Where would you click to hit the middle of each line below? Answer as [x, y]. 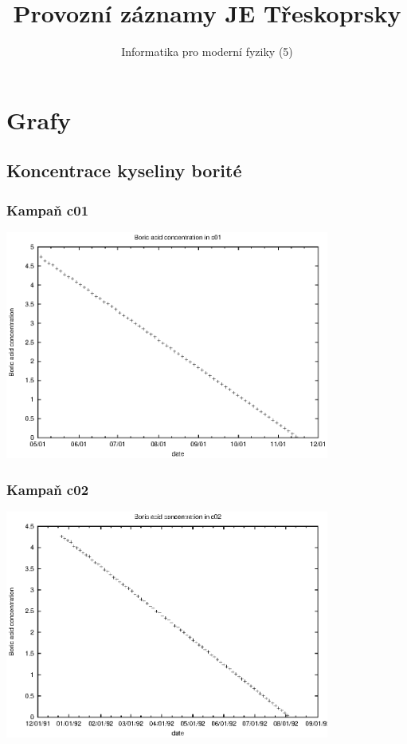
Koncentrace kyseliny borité [124, 170]
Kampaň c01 [48, 210]
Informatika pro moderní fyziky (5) [207, 51]
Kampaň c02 [48, 489]
